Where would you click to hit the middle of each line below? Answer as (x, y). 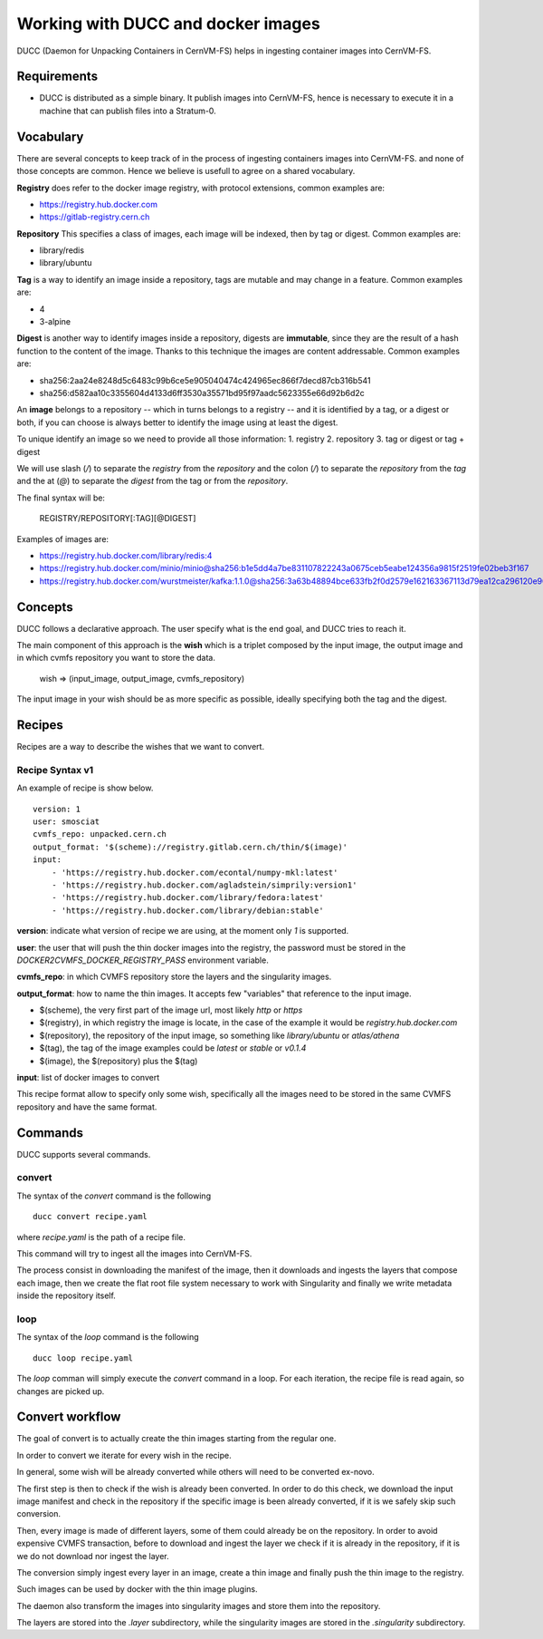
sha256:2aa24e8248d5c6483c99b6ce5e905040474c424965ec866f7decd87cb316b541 (205, 380)
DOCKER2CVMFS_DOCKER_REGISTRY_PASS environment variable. (143, 960)
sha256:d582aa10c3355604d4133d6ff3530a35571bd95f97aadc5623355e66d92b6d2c (202, 393)
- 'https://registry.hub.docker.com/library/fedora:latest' (188, 898)
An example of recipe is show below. (85, 788)
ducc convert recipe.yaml (90, 1217)
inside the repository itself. (67, 1295)
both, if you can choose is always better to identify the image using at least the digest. (177, 422)
